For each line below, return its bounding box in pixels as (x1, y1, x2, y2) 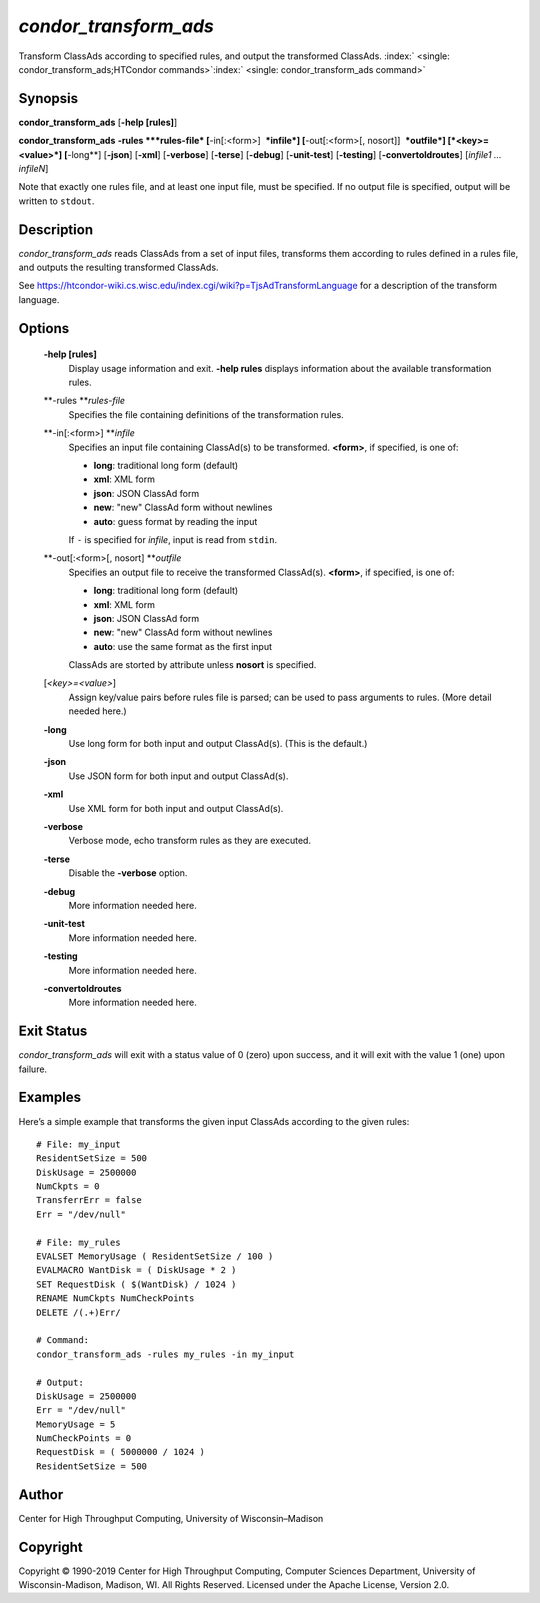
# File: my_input (36, 1138, 121, 1150)
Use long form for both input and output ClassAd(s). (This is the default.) (68, 738, 368, 750)
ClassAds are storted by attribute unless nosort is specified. (68, 659, 317, 671)
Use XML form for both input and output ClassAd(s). (68, 802, 284, 814)
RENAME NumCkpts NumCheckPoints (36, 1293, 195, 1304)
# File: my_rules (36, 1236, 121, 1248)
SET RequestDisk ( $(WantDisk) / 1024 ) (36, 1278, 237, 1290)
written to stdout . (18, 195, 95, 207)
